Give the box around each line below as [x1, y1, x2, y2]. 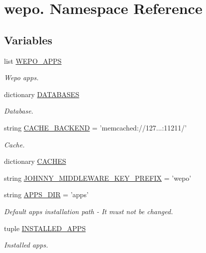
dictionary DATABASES [4, 89, 80, 99]
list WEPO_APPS [4, 55, 62, 66]
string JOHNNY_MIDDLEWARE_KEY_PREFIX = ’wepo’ [4, 172, 192, 183]
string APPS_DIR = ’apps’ [4, 189, 89, 200]
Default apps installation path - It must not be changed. [4, 206, 173, 216]
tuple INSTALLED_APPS [4, 223, 86, 233]
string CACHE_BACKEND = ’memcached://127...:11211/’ [4, 122, 187, 132]
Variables [4, 32, 53, 47]
